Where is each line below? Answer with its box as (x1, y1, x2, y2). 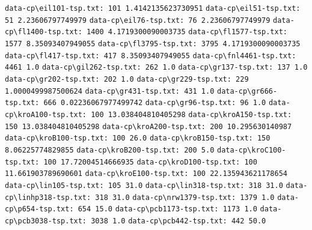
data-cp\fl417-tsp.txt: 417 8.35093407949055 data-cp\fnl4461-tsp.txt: (5, 51, 296, 60)
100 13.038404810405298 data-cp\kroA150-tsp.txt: (91, 110, 292, 119)
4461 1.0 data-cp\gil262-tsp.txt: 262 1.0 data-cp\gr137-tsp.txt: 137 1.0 (5, 63, 308, 72)
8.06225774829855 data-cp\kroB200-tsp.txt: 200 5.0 (5, 145, 215, 154)
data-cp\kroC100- (216, 145, 286, 154)
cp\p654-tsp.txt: (5, 205, 74, 214)
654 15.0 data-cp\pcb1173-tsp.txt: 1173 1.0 (78, 205, 257, 214)
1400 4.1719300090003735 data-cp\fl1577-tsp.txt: (87, 28, 287, 37)
